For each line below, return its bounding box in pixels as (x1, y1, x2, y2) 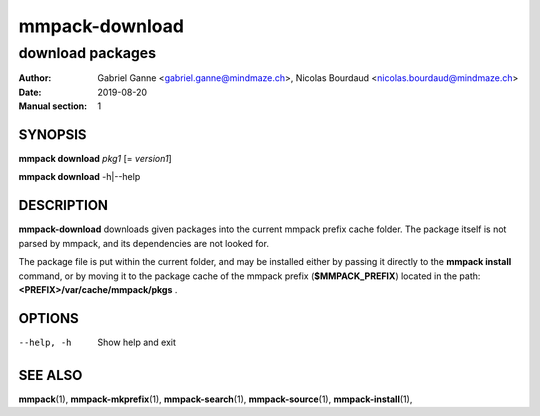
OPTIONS (18, 310, 79, 327)
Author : (18, 72, 52, 84)
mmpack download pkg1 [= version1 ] (18, 153, 172, 165)
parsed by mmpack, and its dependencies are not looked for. (18, 237, 270, 249)
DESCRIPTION (18, 197, 109, 214)
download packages (18, 44, 157, 62)
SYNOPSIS (18, 126, 87, 143)
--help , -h (18, 336, 72, 348)
